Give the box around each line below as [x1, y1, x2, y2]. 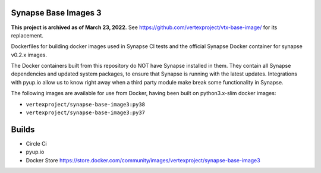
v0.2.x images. [11, 51, 48, 58]
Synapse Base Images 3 [11, 8, 102, 18]
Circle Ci [26, 140, 47, 147]
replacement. [11, 32, 44, 39]
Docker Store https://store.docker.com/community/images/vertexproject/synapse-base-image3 [26, 156, 261, 163]
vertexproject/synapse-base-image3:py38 [26, 101, 146, 108]
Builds [11, 124, 35, 134]
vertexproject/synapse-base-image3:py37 [26, 109, 146, 116]
